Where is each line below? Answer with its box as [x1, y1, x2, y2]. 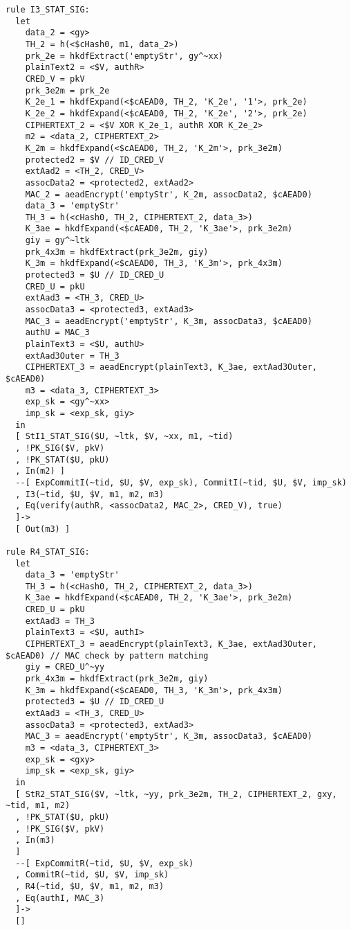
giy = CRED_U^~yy [25, 662, 105, 672]
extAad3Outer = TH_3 [25, 350, 120, 361]
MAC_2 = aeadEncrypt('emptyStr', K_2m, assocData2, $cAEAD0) [25, 189, 312, 199]
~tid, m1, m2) [6, 801, 70, 811]
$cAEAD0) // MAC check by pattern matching [6, 650, 209, 661]
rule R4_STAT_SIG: [6, 546, 90, 557]
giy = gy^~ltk [25, 235, 90, 246]
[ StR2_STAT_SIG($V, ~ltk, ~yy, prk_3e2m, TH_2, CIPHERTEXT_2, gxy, [15, 789, 337, 799]
